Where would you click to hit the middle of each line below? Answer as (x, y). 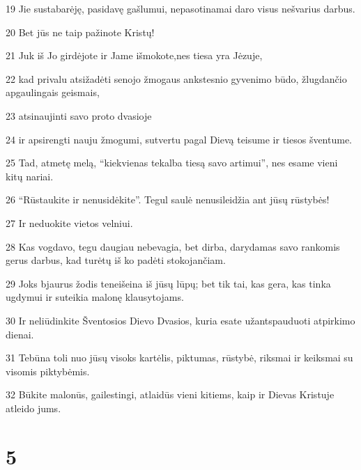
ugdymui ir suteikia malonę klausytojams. (95, 297)
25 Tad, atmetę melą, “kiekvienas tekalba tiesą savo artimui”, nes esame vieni (172, 163)
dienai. (20, 334)
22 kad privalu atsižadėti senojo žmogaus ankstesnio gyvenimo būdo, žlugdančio (176, 78)
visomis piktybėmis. (48, 371)
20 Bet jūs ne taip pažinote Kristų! (80, 32)
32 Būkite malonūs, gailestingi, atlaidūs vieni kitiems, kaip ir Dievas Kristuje (170, 394)
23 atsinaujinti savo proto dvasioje (79, 115)
